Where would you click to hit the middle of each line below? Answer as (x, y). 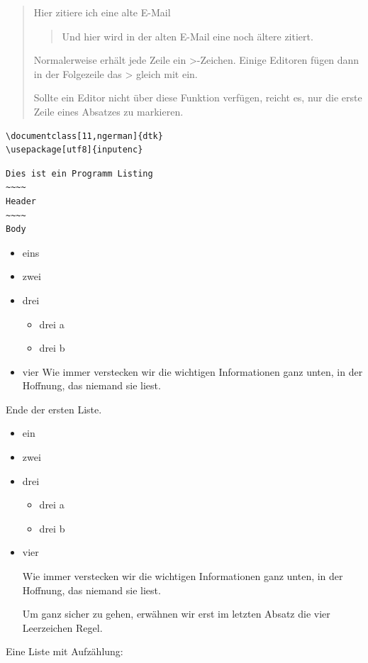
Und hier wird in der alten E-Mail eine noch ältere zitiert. (188, 36)
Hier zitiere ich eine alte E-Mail (102, 12)
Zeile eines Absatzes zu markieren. (108, 111)
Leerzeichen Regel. (62, 627)
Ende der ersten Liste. (54, 409)
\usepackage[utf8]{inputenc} (74, 150)
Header (21, 201)
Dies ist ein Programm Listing (79, 173)
